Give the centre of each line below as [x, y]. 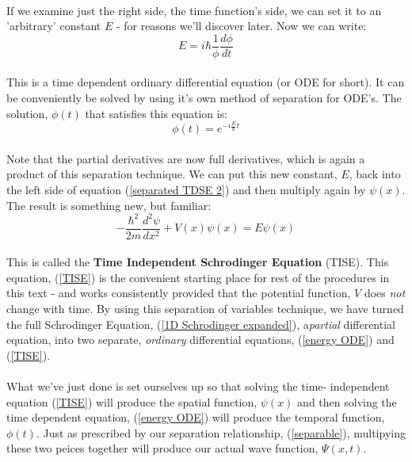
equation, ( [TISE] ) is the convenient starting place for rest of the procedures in [198, 277]
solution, [27, 113]
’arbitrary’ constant [54, 26]
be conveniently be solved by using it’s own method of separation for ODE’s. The [204, 98]
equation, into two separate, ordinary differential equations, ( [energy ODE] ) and [200, 340]
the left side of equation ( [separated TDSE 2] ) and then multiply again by [186, 189]
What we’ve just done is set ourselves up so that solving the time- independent [198, 386]
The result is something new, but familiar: [109, 205]
